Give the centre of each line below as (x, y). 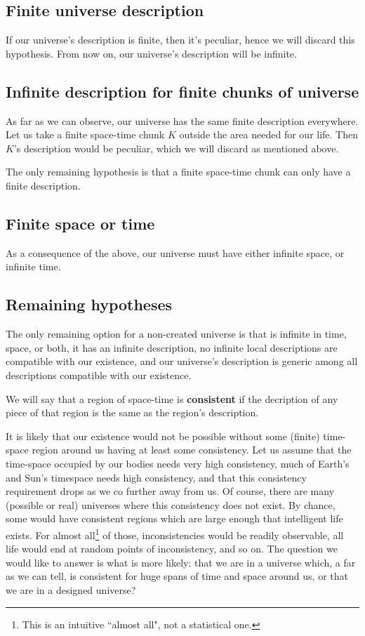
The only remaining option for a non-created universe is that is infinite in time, (176, 334)
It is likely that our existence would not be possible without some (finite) (163, 436)
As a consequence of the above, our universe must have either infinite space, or (175, 252)
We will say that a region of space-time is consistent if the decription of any (172, 398)
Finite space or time (80, 223)
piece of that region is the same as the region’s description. (132, 412)
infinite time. (33, 266)
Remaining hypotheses (89, 304)
